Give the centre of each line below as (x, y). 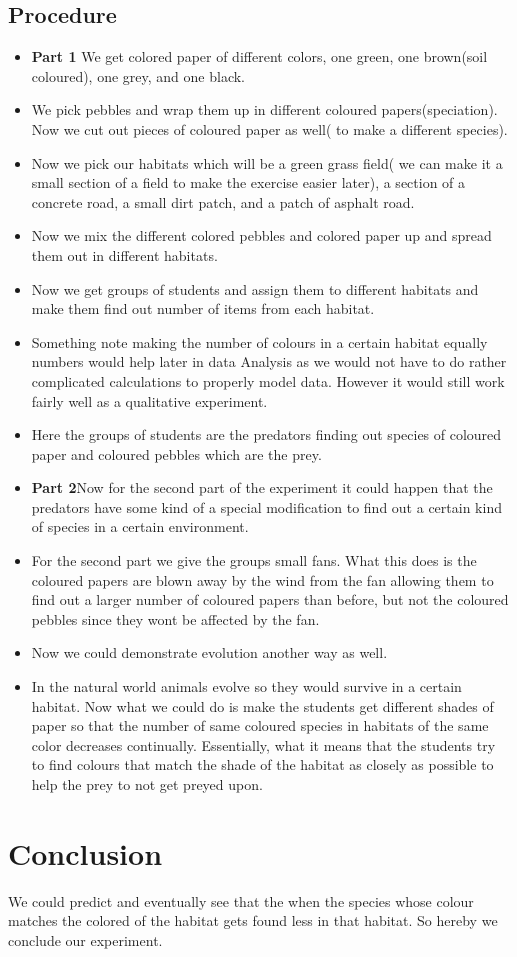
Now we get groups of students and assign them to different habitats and (255, 288)
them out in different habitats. (124, 254)
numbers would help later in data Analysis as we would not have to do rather (269, 361)
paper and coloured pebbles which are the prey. (176, 453)
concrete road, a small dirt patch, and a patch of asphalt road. (223, 201)
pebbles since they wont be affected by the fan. (175, 618)
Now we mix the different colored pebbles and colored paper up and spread (261, 235)
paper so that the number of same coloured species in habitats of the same (260, 725)
